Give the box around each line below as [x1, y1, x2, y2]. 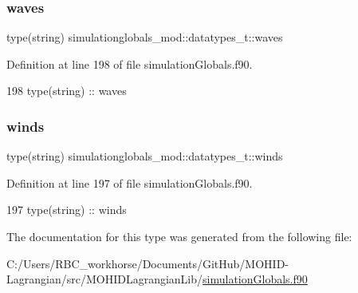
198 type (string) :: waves [6, 82, 127, 99]
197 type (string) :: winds [6, 201, 127, 218]
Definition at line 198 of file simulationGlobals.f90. [6, 55, 253, 72]
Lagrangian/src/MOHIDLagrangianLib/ [6, 271, 203, 287]
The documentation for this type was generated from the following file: [6, 228, 352, 244]
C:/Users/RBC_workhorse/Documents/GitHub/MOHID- [6, 255, 289, 271]
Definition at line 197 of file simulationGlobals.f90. [6, 174, 253, 191]
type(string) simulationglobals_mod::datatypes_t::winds [6, 148, 283, 164]
